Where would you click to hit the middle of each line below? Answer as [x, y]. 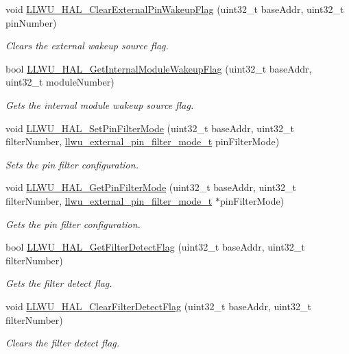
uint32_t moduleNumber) [60, 82]
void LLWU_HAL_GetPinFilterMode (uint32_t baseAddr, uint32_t [151, 187]
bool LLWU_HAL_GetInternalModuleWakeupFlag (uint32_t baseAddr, [159, 68]
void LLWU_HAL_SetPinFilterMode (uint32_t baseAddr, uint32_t [150, 128]
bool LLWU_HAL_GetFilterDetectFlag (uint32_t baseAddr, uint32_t [155, 247]
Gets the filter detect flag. [59, 283]
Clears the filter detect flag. [63, 343]
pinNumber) [31, 22]
